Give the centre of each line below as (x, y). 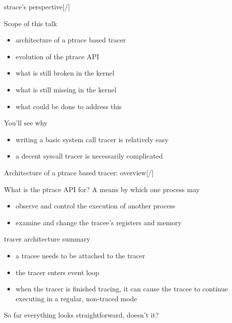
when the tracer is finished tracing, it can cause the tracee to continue (122, 289)
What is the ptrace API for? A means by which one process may (102, 189)
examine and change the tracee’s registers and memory (98, 222)
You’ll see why (26, 123)
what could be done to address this (69, 106)
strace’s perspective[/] (37, 6)
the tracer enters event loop (57, 272)
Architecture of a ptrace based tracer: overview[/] (79, 172)
